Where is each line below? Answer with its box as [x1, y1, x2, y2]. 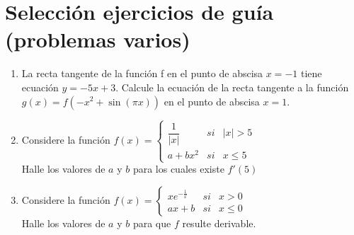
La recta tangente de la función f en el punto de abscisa [21, 66, 263, 81]
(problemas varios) [5, 25, 190, 54]
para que [132, 215, 171, 230]
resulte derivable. [182, 215, 256, 230]
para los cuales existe [132, 161, 224, 176]
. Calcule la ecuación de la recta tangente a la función [115, 79, 349, 94]
